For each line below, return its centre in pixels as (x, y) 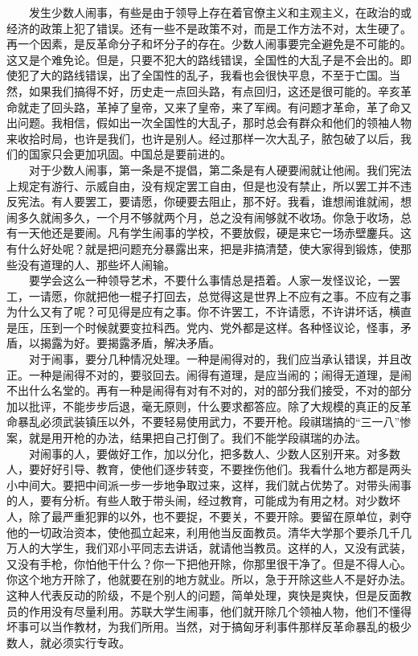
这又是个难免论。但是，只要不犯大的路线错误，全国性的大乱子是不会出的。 (203, 59)
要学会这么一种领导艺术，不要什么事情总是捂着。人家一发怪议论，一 (209, 280)
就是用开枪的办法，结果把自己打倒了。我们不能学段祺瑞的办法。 (197, 438)
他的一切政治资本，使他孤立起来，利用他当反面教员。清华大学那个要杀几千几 (209, 532)
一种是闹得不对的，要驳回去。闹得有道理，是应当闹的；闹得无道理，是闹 (220, 374)
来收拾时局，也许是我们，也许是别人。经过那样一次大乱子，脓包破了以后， (203, 138)
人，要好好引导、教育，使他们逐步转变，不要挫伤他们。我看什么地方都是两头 (209, 469)
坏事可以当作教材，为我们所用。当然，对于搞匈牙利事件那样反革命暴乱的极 (203, 627)
